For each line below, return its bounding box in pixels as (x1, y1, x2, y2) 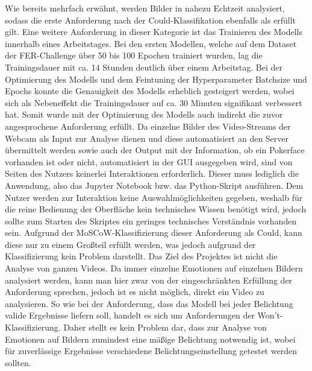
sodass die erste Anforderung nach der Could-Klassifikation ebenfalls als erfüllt (5, 13, 296, 26)
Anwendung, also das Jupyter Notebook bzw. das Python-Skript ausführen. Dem (5, 179, 304, 191)
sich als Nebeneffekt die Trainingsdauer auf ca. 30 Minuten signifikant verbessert (5, 96, 302, 109)
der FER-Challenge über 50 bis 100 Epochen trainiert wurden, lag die (5, 49, 263, 62)
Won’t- (257, 309, 283, 322)
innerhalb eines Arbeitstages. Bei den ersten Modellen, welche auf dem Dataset (5, 37, 297, 49)
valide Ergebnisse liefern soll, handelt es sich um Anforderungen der (5, 309, 255, 322)
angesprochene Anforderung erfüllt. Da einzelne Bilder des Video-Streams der (5, 119, 291, 132)
